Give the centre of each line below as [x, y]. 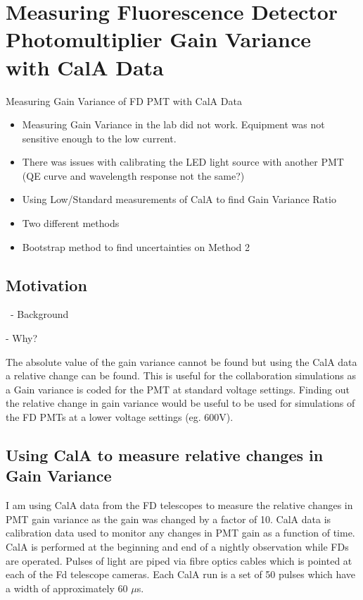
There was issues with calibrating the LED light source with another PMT [183, 162]
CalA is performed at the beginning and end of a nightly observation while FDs [177, 546]
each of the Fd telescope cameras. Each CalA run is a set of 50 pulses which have [181, 574]
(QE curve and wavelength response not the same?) [133, 175]
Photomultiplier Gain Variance [158, 39]
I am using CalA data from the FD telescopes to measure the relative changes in [179, 505]
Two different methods [71, 223]
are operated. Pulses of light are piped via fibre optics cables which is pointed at [179, 560]
